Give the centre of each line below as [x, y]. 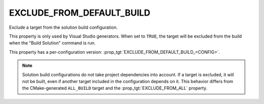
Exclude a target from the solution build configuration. [63, 27]
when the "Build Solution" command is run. [52, 43]
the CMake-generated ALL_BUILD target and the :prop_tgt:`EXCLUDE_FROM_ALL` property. [115, 88]
